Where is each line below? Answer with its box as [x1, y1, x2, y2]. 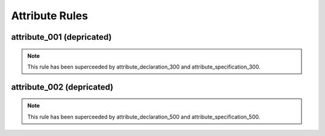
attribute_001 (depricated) [11, 32, 112, 42]
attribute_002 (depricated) [11, 82, 114, 92]
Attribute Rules [11, 9, 88, 22]
